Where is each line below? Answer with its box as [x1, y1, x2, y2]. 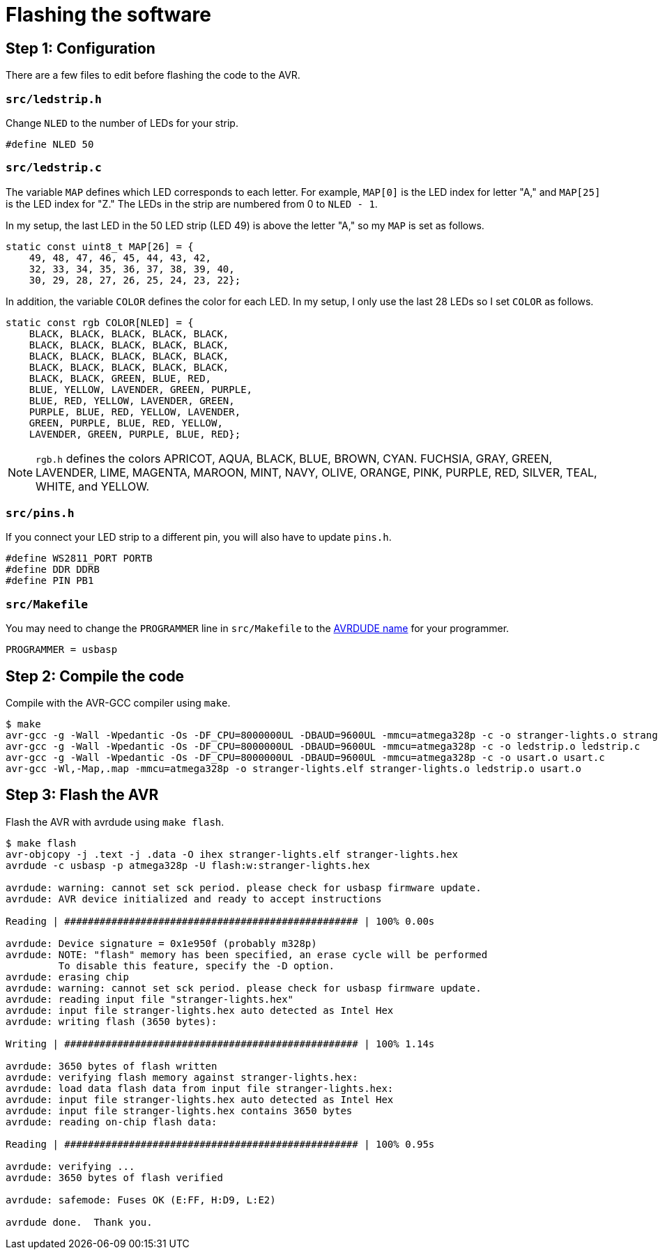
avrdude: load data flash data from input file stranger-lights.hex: [6, 1082, 394, 1094]
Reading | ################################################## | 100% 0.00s [6, 915, 435, 927]
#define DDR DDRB [6, 564, 100, 576]
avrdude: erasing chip [6, 971, 130, 983]
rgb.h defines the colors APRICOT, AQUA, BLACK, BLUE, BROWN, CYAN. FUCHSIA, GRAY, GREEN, [36, 451, 553, 465]
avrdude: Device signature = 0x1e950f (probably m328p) [6, 937, 317, 949]
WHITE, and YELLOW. [36, 479, 149, 493]
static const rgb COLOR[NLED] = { [6, 316, 194, 328]
